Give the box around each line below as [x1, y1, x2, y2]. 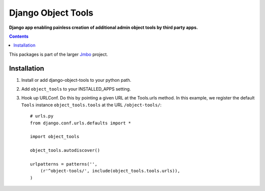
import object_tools [30, 134, 79, 140]
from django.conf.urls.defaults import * [30, 120, 131, 126]
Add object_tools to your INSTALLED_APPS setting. [21, 86, 131, 92]
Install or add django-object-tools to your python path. [21, 77, 132, 83]
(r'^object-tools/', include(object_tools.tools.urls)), [40, 168, 180, 174]
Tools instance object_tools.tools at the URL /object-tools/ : [21, 102, 162, 108]
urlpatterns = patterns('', [30, 161, 98, 167]
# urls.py [30, 113, 53, 119]
